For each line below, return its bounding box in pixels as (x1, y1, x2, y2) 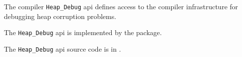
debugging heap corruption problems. (4, 11, 117, 21)
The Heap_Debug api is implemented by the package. (4, 27, 162, 38)
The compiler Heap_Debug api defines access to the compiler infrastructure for (4, 1, 238, 11)
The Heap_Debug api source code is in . (4, 43, 121, 54)
